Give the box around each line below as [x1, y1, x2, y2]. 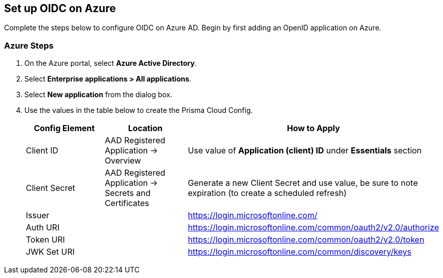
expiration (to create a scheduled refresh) [188, 188, 347, 198]
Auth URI [26, 222, 60, 233]
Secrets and [105, 188, 151, 198]
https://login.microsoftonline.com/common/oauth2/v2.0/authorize [188, 222, 439, 233]
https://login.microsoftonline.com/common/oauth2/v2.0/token [188, 234, 425, 245]
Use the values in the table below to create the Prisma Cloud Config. [24, 106, 253, 115]
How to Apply [287, 123, 340, 134]
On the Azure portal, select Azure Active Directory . [24, 59, 197, 68]
